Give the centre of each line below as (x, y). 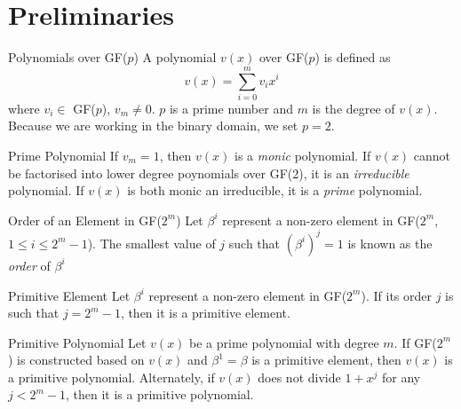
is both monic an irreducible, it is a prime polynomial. (275, 190)
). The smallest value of (151, 243)
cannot (432, 156)
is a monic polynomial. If (303, 156)
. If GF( (415, 342)
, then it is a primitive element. (205, 313)
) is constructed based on (76, 360)
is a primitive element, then (326, 360)
